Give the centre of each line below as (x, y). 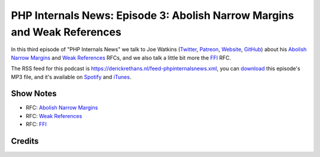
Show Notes (34, 94)
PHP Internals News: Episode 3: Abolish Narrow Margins (153, 15)
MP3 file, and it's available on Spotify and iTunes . (71, 77)
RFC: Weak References (54, 116)
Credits (25, 141)
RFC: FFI (36, 125)
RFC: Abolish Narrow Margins (62, 108)
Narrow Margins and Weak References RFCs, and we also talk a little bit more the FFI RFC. (121, 58)
